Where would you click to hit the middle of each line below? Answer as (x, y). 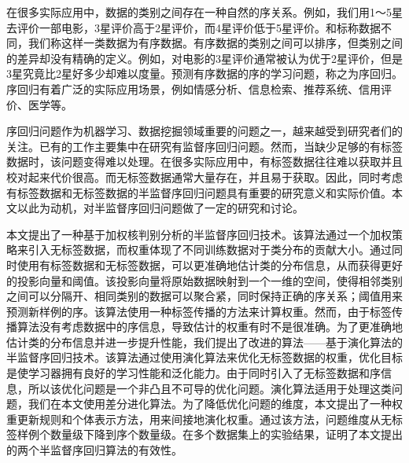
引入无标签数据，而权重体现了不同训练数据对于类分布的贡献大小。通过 (210, 250)
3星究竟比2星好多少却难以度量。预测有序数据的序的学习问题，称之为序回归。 (204, 73)
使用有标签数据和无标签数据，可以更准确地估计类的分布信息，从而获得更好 (210, 265)
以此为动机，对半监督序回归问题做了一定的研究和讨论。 (160, 208)
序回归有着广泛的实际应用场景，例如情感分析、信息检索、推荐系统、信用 (193, 88)
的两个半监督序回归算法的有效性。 (94, 450)
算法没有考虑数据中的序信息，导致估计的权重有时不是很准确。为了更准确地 (210, 327)
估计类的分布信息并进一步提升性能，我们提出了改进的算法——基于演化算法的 (204, 342)
